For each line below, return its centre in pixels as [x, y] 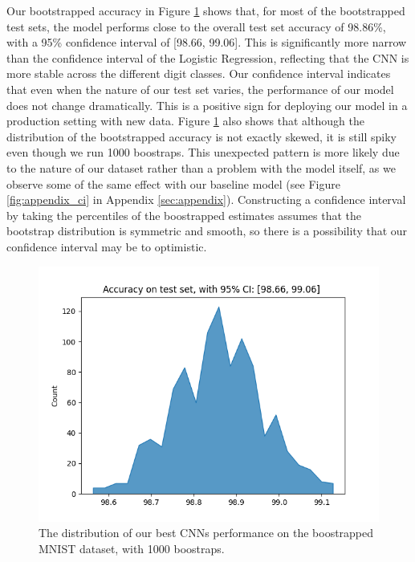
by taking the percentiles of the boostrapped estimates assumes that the [184, 215]
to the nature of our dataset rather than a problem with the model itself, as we [201, 167]
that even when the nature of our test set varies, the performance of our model [200, 89]
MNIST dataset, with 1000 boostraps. [132, 548]
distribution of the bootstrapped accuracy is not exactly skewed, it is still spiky [202, 136]
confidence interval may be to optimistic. [107, 246]
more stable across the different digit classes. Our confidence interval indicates [199, 73]
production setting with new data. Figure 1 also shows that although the [185, 121]
